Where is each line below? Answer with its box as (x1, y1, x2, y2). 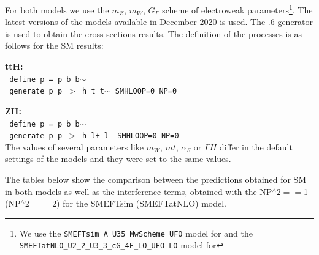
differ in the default (219, 140, 293, 153)
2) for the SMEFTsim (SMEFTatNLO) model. (52, 197, 226, 210)
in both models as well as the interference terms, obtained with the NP (5, 185, 272, 198)
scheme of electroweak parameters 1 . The (162, 2, 313, 16)
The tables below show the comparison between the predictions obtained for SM (5, 173, 307, 186)
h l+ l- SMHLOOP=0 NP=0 (82, 131, 179, 141)
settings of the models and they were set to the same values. (5, 152, 231, 165)
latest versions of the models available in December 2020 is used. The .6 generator (5, 15, 313, 28)
